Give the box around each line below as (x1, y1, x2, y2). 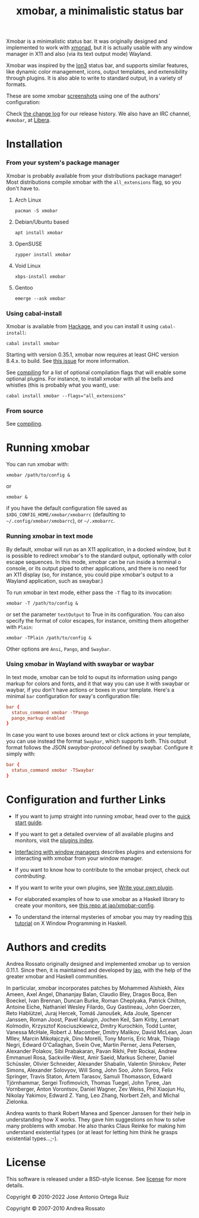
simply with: (6, 751, 36, 758)
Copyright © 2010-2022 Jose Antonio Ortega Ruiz (6, 1193, 129, 1200)
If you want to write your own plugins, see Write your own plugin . (14, 884, 174, 891)
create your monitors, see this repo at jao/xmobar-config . (14, 902, 156, 909)
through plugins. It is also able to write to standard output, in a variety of (6, 74, 183, 81)
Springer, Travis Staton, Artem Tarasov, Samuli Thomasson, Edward (6, 1072, 172, 1080)
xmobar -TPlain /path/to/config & (6, 635, 92, 641)
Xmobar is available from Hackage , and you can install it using (6, 322, 159, 329)
